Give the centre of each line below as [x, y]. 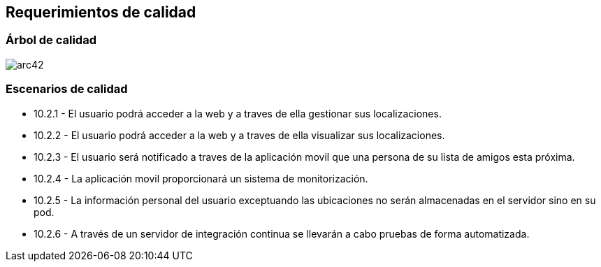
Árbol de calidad [51, 40]
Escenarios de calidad [67, 89]
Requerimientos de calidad [101, 12]
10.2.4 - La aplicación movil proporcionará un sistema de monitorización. [201, 178]
